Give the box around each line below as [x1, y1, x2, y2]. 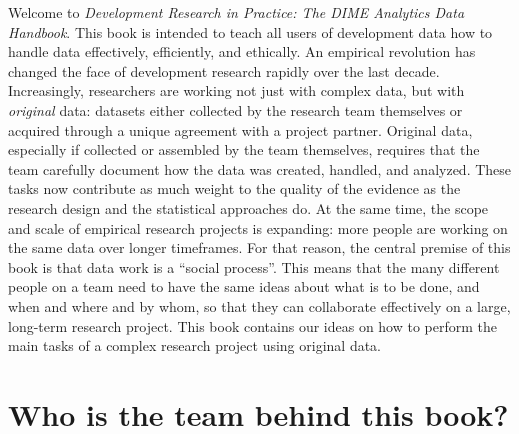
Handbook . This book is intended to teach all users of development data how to [8, 21, 493, 42]
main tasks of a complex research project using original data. [8, 335, 382, 356]
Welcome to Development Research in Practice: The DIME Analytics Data [8, 2, 465, 22]
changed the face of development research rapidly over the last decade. [8, 60, 440, 81]
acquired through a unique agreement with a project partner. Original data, [8, 119, 473, 140]
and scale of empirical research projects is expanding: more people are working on [8, 217, 508, 238]
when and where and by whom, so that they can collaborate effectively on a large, [8, 295, 511, 316]
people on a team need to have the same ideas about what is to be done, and [8, 276, 480, 297]
